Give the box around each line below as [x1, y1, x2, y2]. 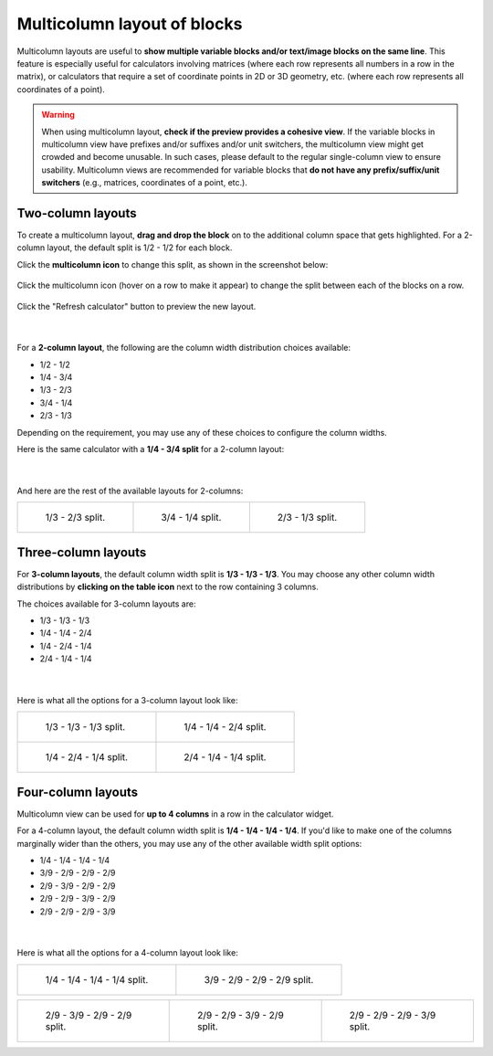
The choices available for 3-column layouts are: [16, 598, 196, 609]
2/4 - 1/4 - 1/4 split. [184, 751, 267, 764]
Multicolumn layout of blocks [16, 14, 243, 34]
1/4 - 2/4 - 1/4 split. [45, 751, 128, 764]
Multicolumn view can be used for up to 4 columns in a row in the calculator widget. [16, 808, 334, 819]
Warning [41, 110, 75, 121]
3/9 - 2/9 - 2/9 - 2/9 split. [204, 973, 314, 986]
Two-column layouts [16, 206, 137, 221]
